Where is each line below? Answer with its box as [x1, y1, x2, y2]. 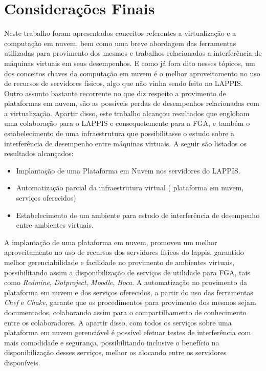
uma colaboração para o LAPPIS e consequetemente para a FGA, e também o [4, 118, 250, 128]
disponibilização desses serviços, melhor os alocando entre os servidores [4, 347, 227, 358]
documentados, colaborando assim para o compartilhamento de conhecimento [4, 307, 247, 317]
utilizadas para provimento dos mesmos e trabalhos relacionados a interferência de [4, 48, 262, 58]
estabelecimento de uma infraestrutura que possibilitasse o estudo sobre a [4, 128, 234, 139]
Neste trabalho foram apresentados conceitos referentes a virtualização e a [4, 28, 236, 38]
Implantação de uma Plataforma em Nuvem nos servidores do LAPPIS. [16, 165, 240, 176]
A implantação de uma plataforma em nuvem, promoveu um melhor [4, 236, 217, 247]
